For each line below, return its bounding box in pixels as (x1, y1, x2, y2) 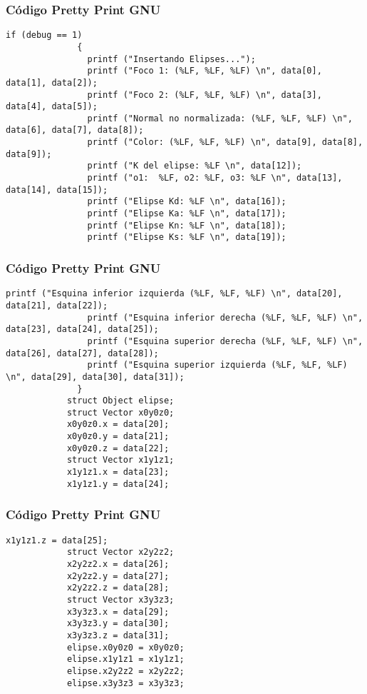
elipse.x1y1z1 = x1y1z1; (66, 654, 185, 665)
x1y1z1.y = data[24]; (66, 478, 170, 489)
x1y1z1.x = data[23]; (66, 467, 170, 478)
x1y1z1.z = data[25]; (6, 535, 108, 545)
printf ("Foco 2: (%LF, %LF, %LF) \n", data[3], (87, 89, 322, 100)
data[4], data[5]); (6, 101, 98, 112)
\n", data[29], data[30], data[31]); (6, 371, 185, 382)
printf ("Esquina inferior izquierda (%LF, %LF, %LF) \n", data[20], (6, 288, 343, 299)
